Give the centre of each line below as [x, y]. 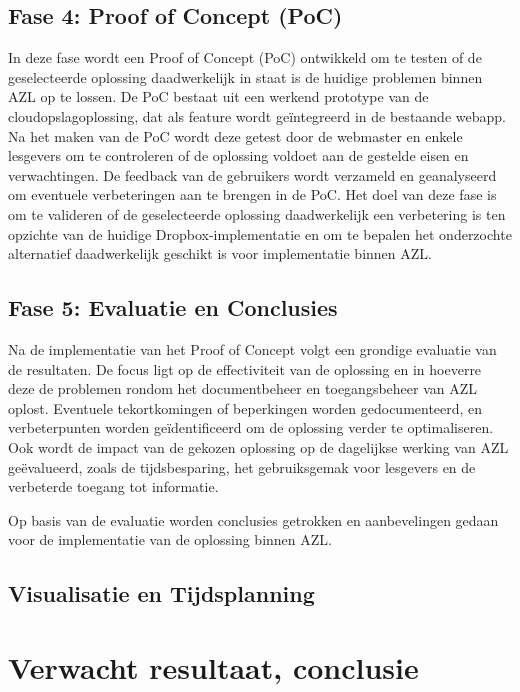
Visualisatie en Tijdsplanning [161, 593]
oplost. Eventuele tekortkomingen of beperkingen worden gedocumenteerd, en [245, 407]
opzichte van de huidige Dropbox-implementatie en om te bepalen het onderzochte [260, 233]
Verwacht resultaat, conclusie [213, 666]
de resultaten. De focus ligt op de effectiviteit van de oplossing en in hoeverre [245, 368]
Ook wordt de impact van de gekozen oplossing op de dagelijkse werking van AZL [258, 446]
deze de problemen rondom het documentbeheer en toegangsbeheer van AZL [243, 388]
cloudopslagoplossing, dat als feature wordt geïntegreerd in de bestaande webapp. [257, 115]
